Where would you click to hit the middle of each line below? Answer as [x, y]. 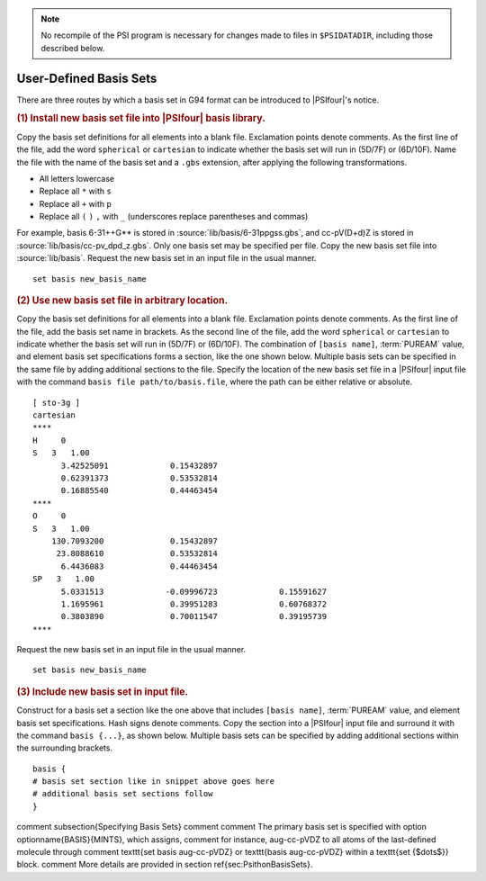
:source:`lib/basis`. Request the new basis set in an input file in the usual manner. [166, 258]
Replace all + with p [75, 203]
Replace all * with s [75, 191]
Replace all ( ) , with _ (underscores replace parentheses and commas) [174, 217]
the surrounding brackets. [64, 748]
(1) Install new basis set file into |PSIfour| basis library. [141, 119]
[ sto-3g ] [57, 402]
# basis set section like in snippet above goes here [153, 782]
